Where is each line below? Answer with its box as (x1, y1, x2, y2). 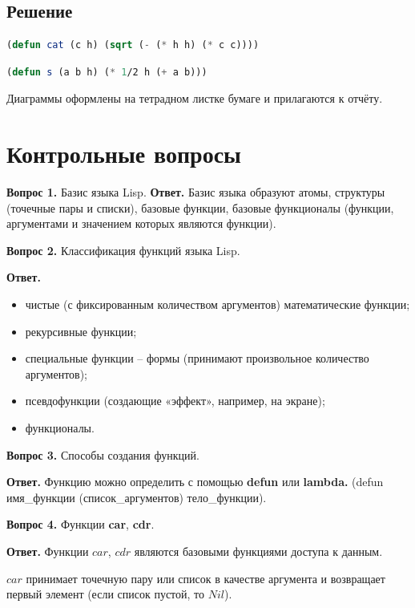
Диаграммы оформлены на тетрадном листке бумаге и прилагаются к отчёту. (6, 90, 383, 107)
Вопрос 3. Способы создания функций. (6, 446, 199, 463)
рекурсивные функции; (25, 322, 137, 339)
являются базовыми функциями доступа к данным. (134, 543, 383, 560)
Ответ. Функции (6, 543, 89, 560)
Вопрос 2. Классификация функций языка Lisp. (6, 241, 240, 258)
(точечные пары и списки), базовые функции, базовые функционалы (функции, (6, 199, 394, 216)
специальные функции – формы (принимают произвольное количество (25, 350, 369, 367)
